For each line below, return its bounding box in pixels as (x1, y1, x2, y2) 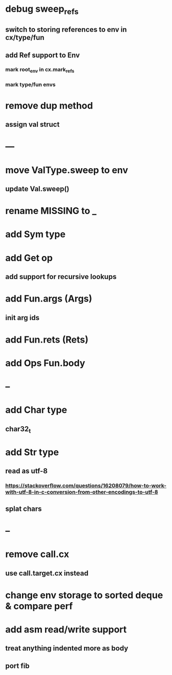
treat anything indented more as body (5, 644, 128, 653)
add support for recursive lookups (5, 272, 117, 281)
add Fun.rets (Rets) (5, 334, 89, 345)
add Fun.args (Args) (5, 293, 92, 305)
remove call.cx (5, 548, 69, 560)
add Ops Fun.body (5, 357, 85, 369)
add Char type (5, 404, 68, 416)
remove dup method (5, 100, 93, 111)
